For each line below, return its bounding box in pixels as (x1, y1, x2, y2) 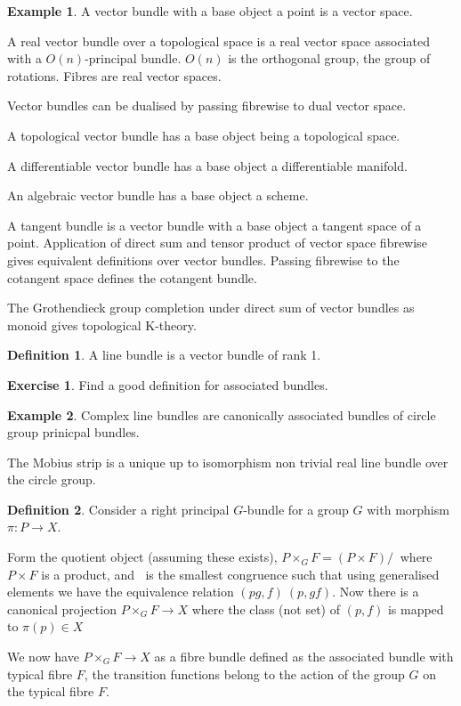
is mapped (387, 599, 444, 618)
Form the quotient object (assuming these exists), (7, 548, 278, 566)
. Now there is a (332, 582, 419, 601)
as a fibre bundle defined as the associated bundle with (154, 647, 454, 666)
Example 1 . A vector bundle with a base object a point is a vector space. (7, 2, 413, 20)
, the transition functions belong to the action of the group (84, 664, 405, 683)
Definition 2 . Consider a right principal (7, 499, 230, 518)
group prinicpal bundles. (7, 423, 140, 442)
